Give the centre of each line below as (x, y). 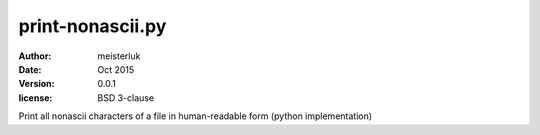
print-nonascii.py (92, 26)
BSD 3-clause (126, 97)
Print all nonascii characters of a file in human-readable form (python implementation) (195, 116)
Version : (36, 84)
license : (35, 97)
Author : (35, 56)
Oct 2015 (116, 69)
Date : (30, 69)
